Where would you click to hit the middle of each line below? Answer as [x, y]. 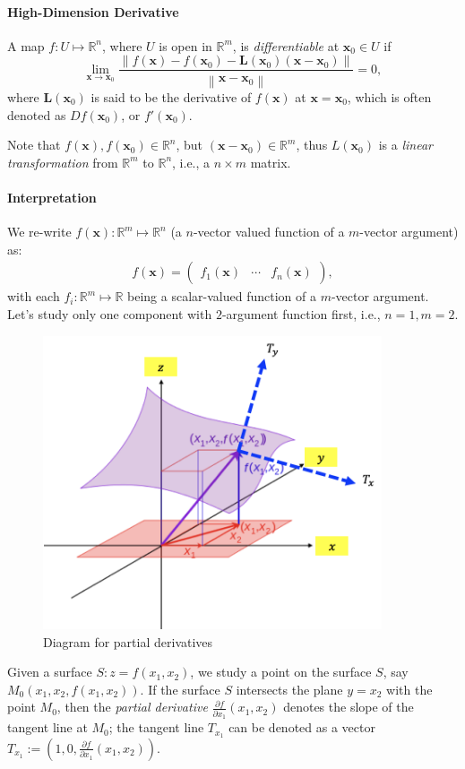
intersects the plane [289, 689]
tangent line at [47, 727]
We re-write [39, 232]
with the [409, 689]
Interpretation [52, 197]
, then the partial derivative [132, 707]
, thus [312, 145]
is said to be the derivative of [171, 97]
